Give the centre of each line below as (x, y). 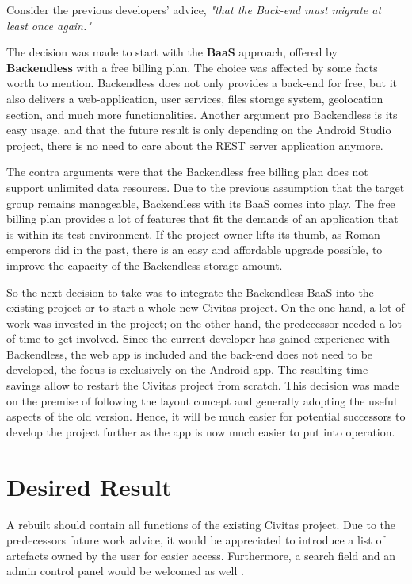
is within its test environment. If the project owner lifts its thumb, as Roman (193, 234)
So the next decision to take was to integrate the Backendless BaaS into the (190, 292)
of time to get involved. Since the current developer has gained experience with (198, 338)
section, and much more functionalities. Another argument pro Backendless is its (202, 114)
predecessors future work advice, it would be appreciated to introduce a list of (196, 540)
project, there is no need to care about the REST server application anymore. (195, 145)
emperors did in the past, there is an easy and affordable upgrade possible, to (195, 250)
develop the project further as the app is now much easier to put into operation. (201, 431)
